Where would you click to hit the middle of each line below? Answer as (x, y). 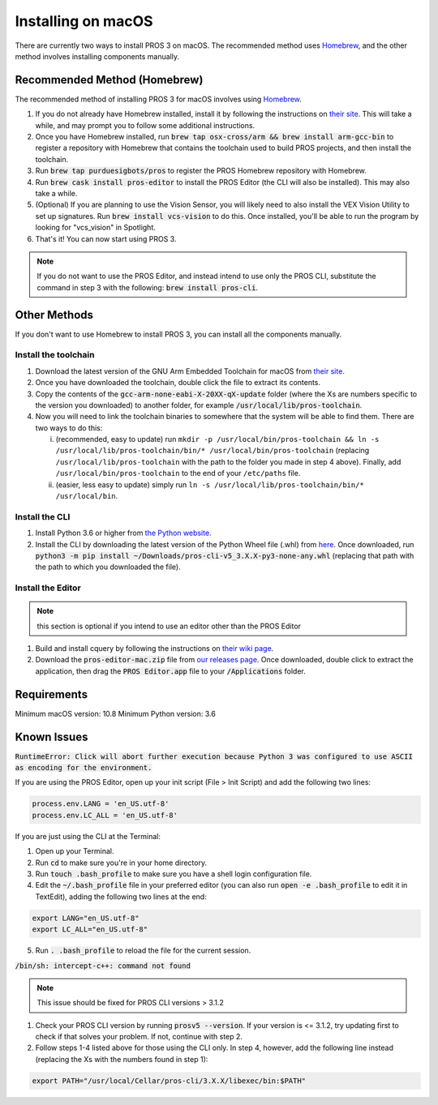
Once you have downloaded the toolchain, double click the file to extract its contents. (178, 383)
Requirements (52, 694)
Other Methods (54, 315)
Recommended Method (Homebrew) (109, 80)
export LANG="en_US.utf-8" (86, 918)
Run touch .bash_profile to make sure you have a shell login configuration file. (174, 874)
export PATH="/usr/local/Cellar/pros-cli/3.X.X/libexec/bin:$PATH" (169, 1081)
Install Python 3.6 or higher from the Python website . (123, 533)
